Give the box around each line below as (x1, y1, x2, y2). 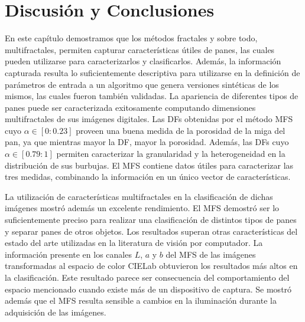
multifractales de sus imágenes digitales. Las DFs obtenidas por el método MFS (5, 113, 293, 125)
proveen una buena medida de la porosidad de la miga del (76, 124, 285, 136)
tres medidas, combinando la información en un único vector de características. (5, 170, 291, 183)
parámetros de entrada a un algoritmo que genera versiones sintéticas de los (5, 78, 279, 90)
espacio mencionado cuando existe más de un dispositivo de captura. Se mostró (5, 282, 292, 295)
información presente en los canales (5, 248, 132, 260)
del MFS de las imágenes (166, 248, 256, 260)
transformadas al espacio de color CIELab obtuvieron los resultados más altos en (5, 259, 298, 272)
